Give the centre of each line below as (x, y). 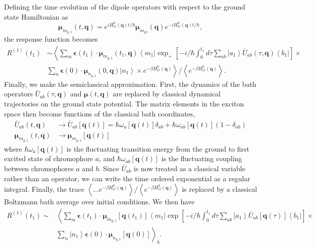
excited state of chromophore (49, 158)
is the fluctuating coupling (202, 158)
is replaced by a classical (220, 189)
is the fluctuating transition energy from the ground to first (158, 148)
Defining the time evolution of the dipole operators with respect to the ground (125, 7)
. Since (109, 168)
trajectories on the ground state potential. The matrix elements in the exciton (124, 104)
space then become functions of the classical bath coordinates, (99, 113)
